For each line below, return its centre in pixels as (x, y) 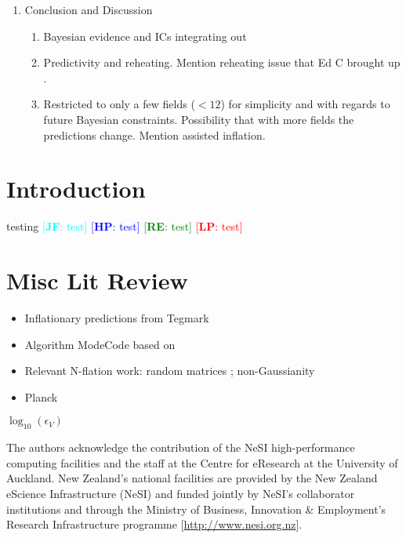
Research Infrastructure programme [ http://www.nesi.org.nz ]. (154, 524)
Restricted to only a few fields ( (119, 104)
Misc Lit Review (97, 280)
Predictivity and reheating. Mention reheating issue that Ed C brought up (222, 62)
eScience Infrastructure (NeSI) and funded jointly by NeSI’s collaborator (181, 493)
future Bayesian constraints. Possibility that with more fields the (199, 119)
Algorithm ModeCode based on (100, 344)
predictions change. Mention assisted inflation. (154, 134)
